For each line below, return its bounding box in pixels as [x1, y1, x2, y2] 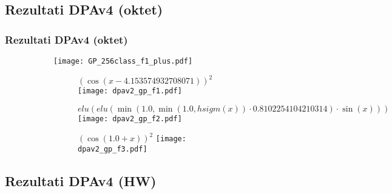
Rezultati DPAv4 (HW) [5, 172, 157, 190]
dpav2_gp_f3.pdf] [78, 145, 147, 154]
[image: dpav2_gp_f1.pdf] [78, 87, 182, 96]
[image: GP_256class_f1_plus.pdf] [53, 57, 193, 65]
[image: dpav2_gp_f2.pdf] [78, 114, 182, 123]
